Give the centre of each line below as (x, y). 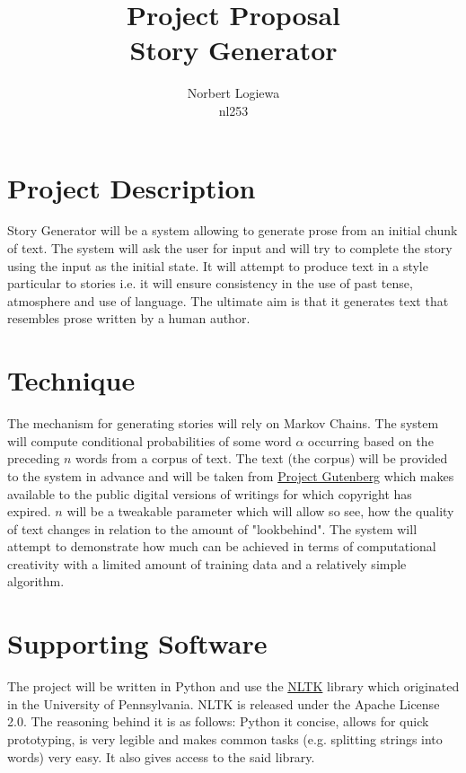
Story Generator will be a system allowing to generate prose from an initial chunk (233, 230)
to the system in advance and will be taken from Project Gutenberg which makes (231, 475)
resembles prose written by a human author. (129, 318)
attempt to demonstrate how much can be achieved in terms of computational (222, 546)
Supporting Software (137, 643)
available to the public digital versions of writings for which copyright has (210, 493)
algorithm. (36, 581)
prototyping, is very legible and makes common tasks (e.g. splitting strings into (225, 738)
